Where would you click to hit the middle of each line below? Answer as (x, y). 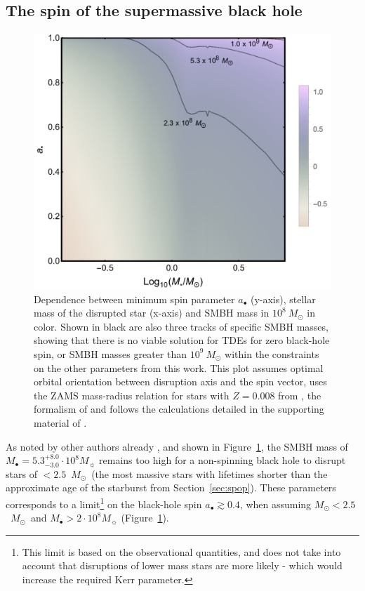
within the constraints (272, 353)
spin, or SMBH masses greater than (110, 353)
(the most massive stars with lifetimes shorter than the (210, 473)
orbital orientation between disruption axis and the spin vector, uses (180, 381)
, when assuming (276, 504)
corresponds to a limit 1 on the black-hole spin (104, 503)
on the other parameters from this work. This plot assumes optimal (179, 367)
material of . (60, 422)
